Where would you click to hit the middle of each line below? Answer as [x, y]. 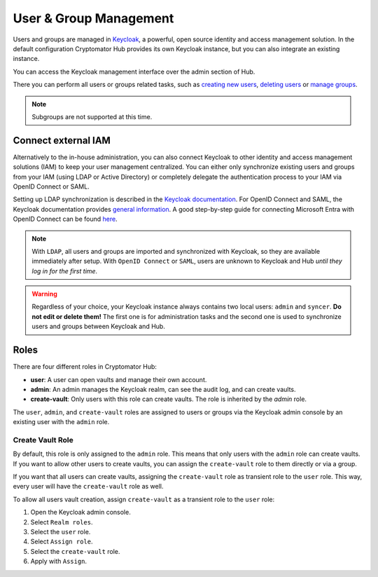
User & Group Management [93, 18]
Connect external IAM [62, 140]
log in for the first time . [65, 271]
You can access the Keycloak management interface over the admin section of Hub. [134, 72]
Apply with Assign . [59, 562]
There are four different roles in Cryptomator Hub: [85, 367]
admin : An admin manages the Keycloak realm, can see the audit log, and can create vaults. [163, 389]
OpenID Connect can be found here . [65, 219]
